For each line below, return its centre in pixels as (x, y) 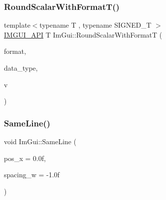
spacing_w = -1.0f (32, 175)
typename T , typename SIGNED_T (96, 25)
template (17, 25)
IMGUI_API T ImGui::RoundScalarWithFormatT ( (83, 34)
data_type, (21, 68)
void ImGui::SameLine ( (40, 141)
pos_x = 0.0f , (25, 158)
